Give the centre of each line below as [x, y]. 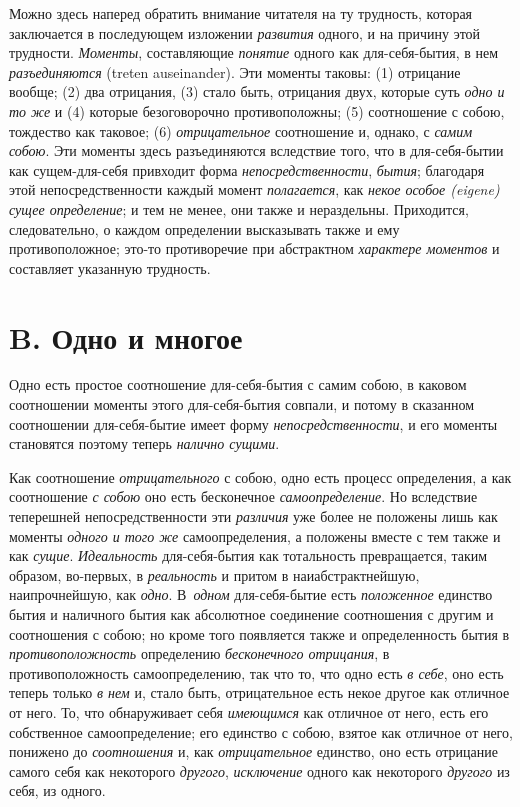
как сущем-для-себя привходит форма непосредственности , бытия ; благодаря [247, 169]
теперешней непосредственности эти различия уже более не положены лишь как [253, 516]
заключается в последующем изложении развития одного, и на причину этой [245, 32]
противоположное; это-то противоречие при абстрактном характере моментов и [254, 248]
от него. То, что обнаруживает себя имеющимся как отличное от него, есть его [249, 711]
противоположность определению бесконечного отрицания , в [199, 653]
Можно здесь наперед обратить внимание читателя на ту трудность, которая [241, 13]
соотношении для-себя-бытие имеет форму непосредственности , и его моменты [253, 423]
